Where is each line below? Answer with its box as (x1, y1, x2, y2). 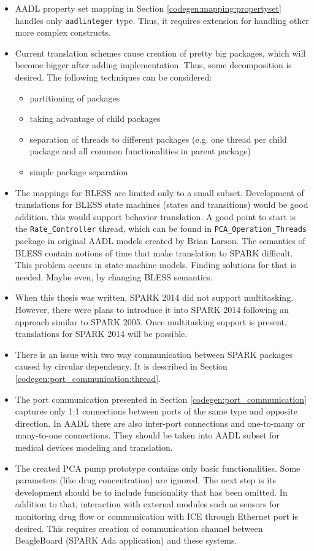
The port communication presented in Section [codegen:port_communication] (15, 392, 307, 405)
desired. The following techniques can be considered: (15, 71, 212, 84)
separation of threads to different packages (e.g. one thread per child (29, 132, 287, 145)
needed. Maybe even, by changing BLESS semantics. (15, 270, 213, 283)
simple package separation (29, 165, 128, 178)
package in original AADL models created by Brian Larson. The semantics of (15, 234, 305, 247)
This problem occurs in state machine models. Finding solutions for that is (15, 258, 296, 271)
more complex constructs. (15, 26, 111, 39)
